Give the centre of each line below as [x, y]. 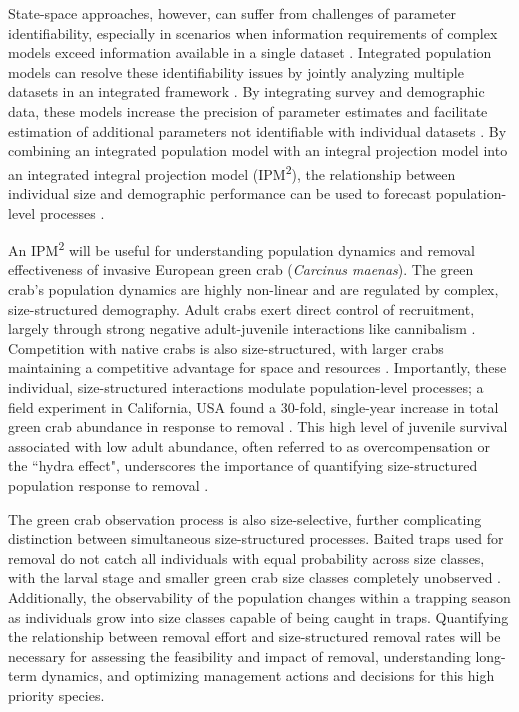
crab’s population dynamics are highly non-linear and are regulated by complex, [253, 289]
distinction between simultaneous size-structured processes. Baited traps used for [256, 538]
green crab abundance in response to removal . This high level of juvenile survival [258, 426]
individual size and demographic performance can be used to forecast [220, 193]
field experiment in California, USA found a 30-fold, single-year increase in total [253, 406]
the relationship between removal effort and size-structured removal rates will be [254, 636]
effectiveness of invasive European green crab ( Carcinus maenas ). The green [241, 269]
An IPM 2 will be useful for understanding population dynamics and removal [241, 248]
